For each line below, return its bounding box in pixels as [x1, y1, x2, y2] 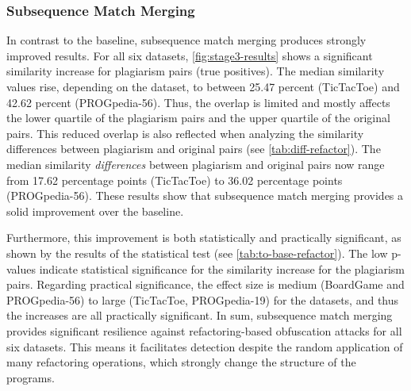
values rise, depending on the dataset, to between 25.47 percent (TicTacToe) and [6, 79, 400, 94]
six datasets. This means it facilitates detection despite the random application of [6, 338, 403, 355]
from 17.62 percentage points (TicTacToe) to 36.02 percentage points [6, 171, 343, 188]
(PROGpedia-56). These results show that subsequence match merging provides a [6, 187, 404, 204]
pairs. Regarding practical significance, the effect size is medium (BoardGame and [6, 276, 405, 293]
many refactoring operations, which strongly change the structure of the [6, 354, 356, 370]
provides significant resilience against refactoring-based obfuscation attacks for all [6, 322, 402, 339]
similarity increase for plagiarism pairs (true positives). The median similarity [6, 63, 385, 79]
